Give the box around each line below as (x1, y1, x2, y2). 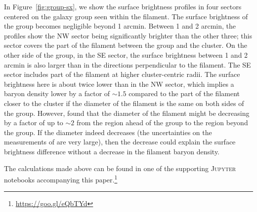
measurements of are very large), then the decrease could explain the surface (4, 137, 236, 147)
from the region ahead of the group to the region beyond (76, 117, 248, 128)
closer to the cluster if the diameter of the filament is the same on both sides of (4, 98, 244, 108)
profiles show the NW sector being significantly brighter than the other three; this (4, 30, 252, 40)
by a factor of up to (4, 117, 63, 128)
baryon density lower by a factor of (4, 88, 110, 99)
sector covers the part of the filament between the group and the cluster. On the (4, 40, 247, 50)
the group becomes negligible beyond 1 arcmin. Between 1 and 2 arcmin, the (4, 21, 236, 31)
